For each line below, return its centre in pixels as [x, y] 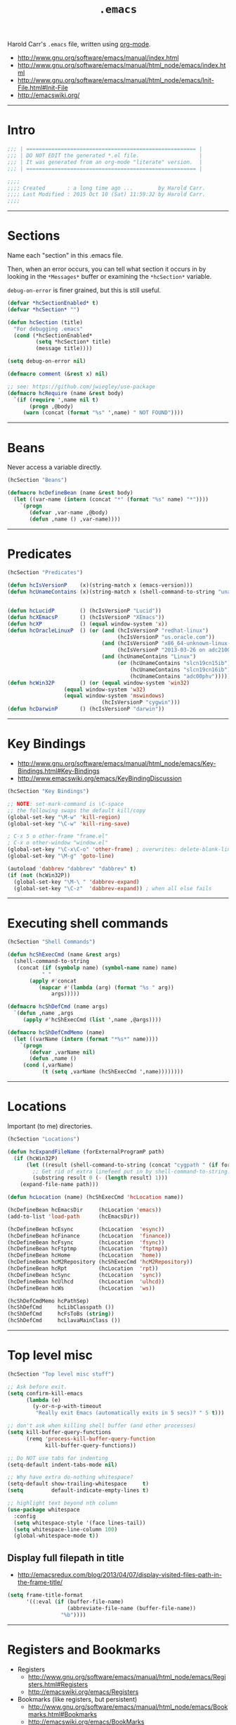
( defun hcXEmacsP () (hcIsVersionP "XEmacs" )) [86, 617]
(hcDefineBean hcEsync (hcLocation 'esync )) [86, 1229]
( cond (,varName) [48, 1065]
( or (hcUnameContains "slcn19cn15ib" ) [174, 664]
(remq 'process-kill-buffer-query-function [91, 1439]
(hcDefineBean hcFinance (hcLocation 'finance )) [89, 1235]
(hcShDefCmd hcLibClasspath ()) [61, 1307]
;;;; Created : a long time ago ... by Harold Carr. [106, 188]
